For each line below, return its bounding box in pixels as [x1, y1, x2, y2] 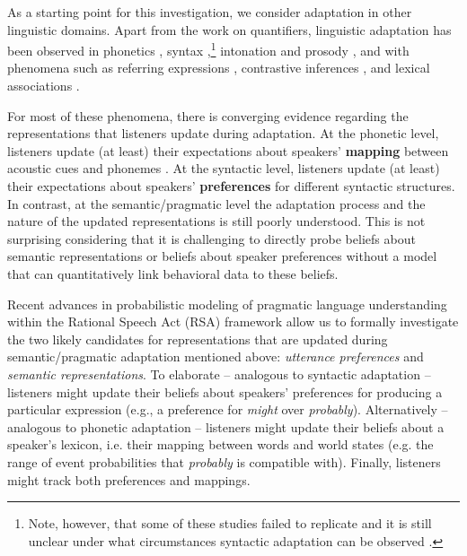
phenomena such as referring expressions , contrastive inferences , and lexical [7, 58, 430, 77]
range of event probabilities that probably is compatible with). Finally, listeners [7, 452, 441, 471]
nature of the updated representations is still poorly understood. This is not [7, 212, 426, 230]
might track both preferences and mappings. [7, 470, 251, 489]
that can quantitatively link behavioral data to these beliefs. [7, 264, 339, 282]
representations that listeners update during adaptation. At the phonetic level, [7, 124, 439, 143]
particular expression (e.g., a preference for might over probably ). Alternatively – [7, 400, 448, 419]
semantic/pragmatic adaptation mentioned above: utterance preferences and [7, 347, 424, 366]
